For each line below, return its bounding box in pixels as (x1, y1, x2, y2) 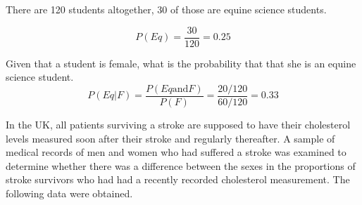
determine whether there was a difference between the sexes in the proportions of (6, 158, 356, 173)
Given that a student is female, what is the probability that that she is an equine (6, 55, 356, 70)
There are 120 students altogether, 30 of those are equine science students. (6, 2, 327, 16)
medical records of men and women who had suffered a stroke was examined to (6, 145, 347, 159)
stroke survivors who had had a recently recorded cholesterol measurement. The (6, 172, 350, 187)
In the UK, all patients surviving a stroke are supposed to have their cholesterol (6, 117, 351, 131)
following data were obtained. (6, 185, 133, 200)
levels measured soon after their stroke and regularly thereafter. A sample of (6, 131, 335, 145)
